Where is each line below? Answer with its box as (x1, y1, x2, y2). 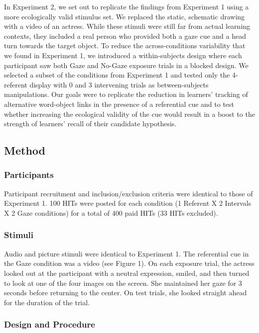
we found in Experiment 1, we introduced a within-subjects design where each (4, 50, 242, 60)
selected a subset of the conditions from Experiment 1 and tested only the (4, 70, 230, 80)
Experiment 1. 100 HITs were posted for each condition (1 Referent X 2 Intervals (4, 198, 252, 208)
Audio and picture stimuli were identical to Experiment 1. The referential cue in (4, 248, 249, 258)
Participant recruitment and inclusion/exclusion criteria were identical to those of (4, 188, 253, 198)
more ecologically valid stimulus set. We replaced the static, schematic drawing (4, 11, 245, 21)
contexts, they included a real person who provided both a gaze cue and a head (4, 30, 246, 41)
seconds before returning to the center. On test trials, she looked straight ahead (4, 287, 247, 298)
